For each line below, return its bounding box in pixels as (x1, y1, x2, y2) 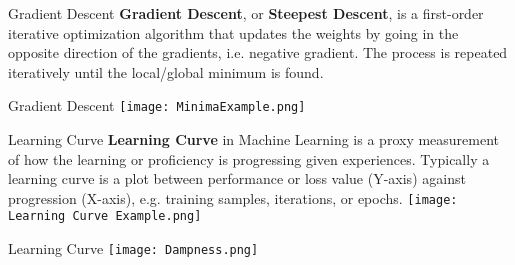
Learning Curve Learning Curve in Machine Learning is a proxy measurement (8, 129, 500, 150)
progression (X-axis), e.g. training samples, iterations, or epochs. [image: (8, 187, 458, 208)
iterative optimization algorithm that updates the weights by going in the (8, 22, 459, 43)
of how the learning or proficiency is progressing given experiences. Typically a (8, 148, 490, 169)
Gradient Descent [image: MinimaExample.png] (8, 95, 306, 116)
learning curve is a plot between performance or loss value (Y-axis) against (8, 168, 466, 189)
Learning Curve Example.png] (8, 209, 202, 224)
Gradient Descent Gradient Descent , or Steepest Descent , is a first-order (8, 3, 484, 23)
